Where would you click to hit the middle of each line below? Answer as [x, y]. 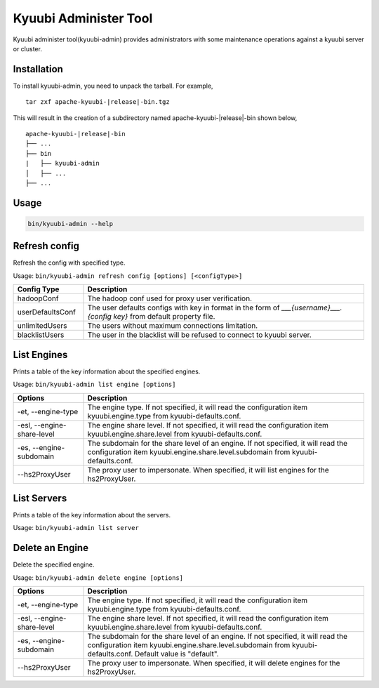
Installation [38, 69]
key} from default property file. [164, 317]
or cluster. [27, 48]
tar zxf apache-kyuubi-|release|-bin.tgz [98, 102]
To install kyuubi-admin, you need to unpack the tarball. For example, [113, 86]
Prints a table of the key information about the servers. [92, 515]
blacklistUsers [41, 335]
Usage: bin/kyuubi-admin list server [76, 528]
